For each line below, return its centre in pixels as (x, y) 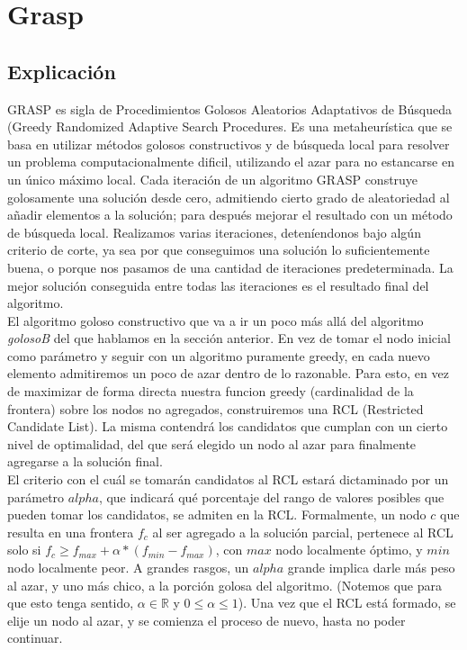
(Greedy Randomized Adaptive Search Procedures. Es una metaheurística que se (230, 126)
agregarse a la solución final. (85, 461)
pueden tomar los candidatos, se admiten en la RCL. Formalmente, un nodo (217, 515)
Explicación (62, 71)
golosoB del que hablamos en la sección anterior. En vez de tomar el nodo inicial (229, 338)
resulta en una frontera (71, 532)
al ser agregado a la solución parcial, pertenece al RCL (303, 532)
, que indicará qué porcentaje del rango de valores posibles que (271, 497)
